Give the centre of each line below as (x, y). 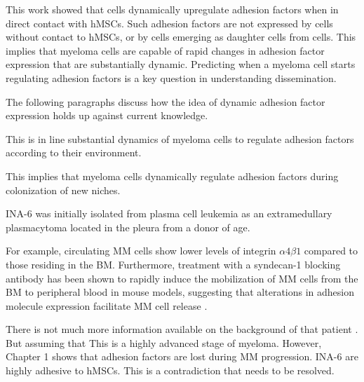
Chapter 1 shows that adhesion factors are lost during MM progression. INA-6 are (182, 356)
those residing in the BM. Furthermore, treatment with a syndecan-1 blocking (173, 264)
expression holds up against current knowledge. (107, 115)
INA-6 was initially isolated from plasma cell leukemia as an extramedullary (169, 213)
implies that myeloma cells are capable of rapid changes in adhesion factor (165, 50)
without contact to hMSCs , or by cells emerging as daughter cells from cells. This (181, 37)
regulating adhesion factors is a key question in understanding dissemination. (171, 77)
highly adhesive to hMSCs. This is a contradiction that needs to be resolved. (170, 370)
